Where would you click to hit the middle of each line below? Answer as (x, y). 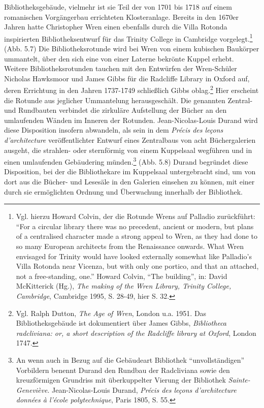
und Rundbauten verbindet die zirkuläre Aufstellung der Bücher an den (115, 110)
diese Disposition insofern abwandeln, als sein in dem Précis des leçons (114, 130)
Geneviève (32, 389)
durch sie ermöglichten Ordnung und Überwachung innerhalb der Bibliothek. (123, 191)
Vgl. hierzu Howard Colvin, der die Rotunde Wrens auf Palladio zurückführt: (136, 216)
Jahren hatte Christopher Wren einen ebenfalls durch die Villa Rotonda (116, 27)
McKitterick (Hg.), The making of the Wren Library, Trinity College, (124, 286)
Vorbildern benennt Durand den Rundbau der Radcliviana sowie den (123, 370)
